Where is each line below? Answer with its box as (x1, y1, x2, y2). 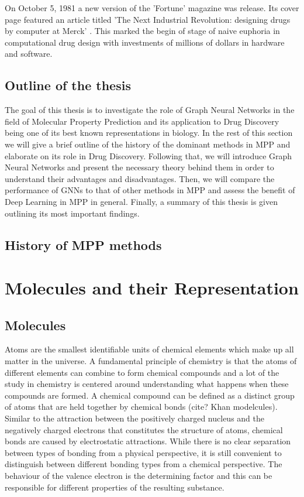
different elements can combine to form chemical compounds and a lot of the (5, 366, 279, 378)
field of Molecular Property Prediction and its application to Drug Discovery (5, 115, 279, 127)
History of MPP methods (5, 235, 162, 253)
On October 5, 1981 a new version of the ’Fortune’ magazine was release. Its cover (5, 2, 299, 13)
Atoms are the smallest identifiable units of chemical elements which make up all (5, 343, 294, 355)
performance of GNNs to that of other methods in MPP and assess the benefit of (5, 184, 295, 196)
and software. (5, 47, 53, 60)
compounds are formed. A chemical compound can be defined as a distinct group (5, 389, 295, 401)
